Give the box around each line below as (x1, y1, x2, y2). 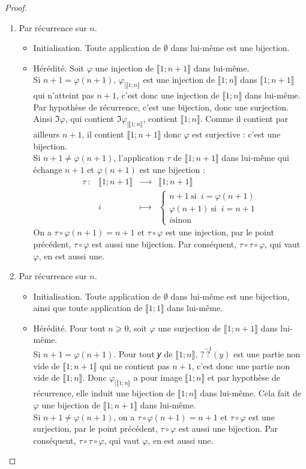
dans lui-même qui (221, 151, 289, 164)
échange (33, 163, 62, 176)
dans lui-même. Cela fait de (200, 387, 301, 399)
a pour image (133, 371, 182, 384)
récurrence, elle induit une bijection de (33, 387, 175, 399)
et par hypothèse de (207, 371, 280, 384)
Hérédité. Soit (33, 61, 85, 74)
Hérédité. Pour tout (33, 321, 106, 334)
